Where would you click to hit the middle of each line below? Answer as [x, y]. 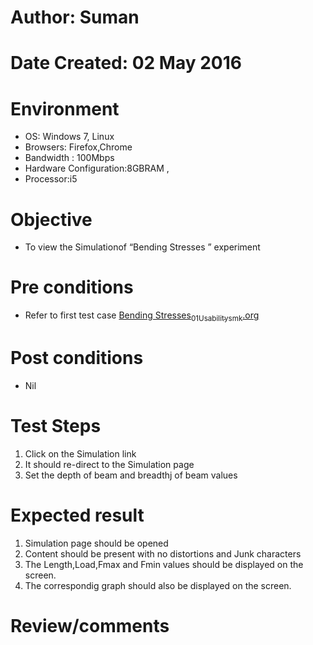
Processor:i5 [51, 179]
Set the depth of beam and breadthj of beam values [131, 475]
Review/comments [90, 625]
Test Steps [56, 426]
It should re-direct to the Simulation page [109, 464]
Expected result [77, 515]
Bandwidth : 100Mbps [69, 158]
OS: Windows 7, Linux [69, 137]
